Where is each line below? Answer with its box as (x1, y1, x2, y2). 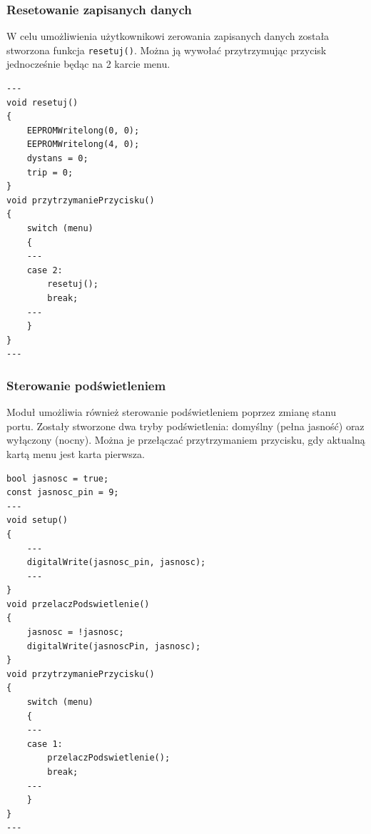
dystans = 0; (26, 153, 88, 164)
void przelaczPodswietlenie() (6, 599, 150, 609)
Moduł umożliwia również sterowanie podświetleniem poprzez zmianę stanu (6, 405, 336, 419)
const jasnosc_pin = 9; (6, 487, 119, 498)
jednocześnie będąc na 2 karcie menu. (6, 56, 171, 71)
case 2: (26, 265, 63, 275)
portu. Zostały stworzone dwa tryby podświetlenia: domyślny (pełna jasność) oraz (6, 418, 365, 433)
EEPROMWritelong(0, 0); (26, 125, 140, 136)
